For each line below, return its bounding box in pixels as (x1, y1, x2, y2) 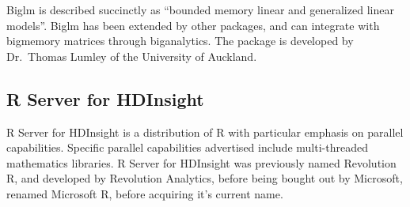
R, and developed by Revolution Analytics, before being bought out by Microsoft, (6, 170, 403, 186)
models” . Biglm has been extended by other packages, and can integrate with (6, 17, 380, 33)
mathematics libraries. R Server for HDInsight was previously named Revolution (6, 154, 397, 171)
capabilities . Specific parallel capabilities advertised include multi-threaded (6, 139, 368, 156)
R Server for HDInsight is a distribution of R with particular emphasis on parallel (6, 123, 404, 140)
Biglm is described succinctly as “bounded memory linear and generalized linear (6, 2, 394, 17)
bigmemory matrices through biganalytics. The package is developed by (6, 32, 354, 49)
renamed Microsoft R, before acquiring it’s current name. (6, 185, 283, 201)
